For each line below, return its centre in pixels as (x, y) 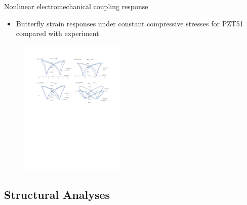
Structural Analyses (57, 195)
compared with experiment (57, 33)
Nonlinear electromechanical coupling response (76, 6)
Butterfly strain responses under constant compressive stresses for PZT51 (130, 23)
